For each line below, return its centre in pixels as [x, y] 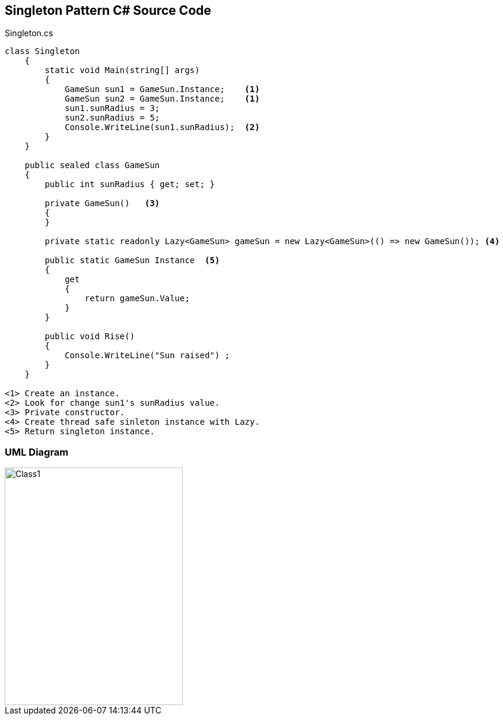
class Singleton [42, 51]
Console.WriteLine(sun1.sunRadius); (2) [162, 127]
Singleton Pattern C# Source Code [108, 10]
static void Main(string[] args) [122, 70]
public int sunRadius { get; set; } [130, 184]
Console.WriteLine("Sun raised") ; [147, 356]
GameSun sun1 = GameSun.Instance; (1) [162, 89]
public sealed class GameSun [92, 165]
